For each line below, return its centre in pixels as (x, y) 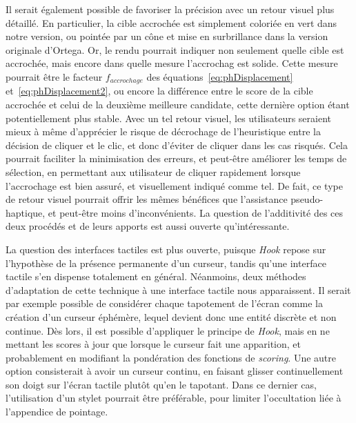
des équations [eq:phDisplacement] (220, 76)
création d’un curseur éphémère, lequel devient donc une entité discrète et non (171, 316)
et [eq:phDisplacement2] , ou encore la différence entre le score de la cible (159, 91)
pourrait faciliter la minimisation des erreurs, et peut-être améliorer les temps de (176, 158)
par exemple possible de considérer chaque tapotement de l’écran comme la (164, 303)
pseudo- (307, 199)
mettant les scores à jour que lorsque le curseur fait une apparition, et (153, 344)
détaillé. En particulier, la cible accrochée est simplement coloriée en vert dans (171, 22)
